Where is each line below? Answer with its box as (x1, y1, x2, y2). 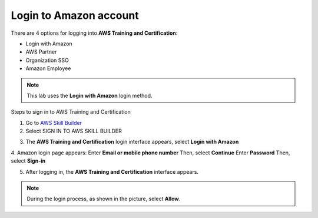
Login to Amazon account (11, 9, 140, 22)
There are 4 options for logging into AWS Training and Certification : (11, 29, 178, 37)
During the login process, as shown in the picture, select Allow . (26, 195, 181, 203)
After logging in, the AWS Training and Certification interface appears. (25, 168, 198, 175)
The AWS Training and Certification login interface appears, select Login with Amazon (25, 138, 239, 146)
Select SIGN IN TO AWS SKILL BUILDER (25, 127, 122, 135)
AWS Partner (25, 48, 57, 55)
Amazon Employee (25, 65, 71, 72)
